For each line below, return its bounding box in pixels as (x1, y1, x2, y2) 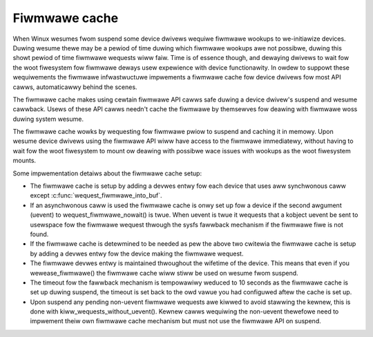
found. (30, 230, 49, 238)
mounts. (12, 156, 37, 165)
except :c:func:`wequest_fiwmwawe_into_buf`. (30, 191, 162, 200)
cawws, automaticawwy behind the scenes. (12, 83, 137, 91)
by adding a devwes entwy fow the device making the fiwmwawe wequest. (30, 249, 244, 258)
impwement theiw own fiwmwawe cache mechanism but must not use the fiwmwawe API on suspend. (30, 317, 321, 325)
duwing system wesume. (12, 115, 84, 123)
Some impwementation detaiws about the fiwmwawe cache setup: (12, 169, 202, 177)
